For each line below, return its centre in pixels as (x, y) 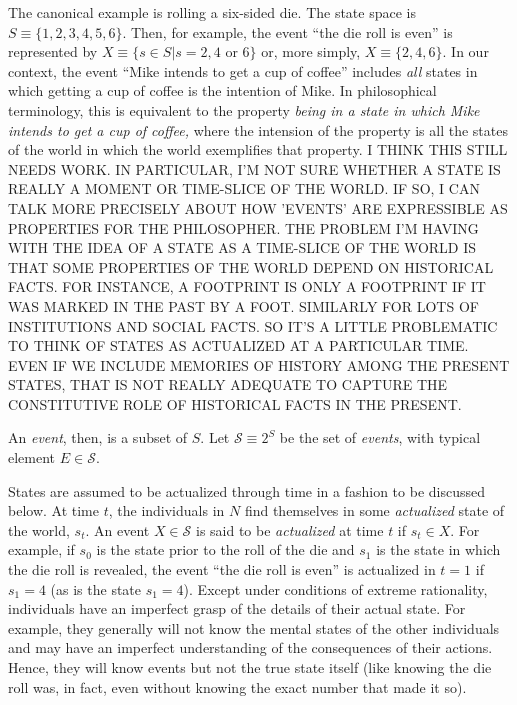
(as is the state (96, 588)
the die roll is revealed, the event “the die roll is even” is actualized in (222, 569)
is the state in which (438, 549)
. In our (465, 51)
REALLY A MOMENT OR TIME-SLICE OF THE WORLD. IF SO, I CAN (244, 188)
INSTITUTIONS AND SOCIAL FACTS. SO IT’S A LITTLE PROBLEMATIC (253, 325)
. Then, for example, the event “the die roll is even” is (287, 31)
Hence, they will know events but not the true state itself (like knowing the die (250, 667)
